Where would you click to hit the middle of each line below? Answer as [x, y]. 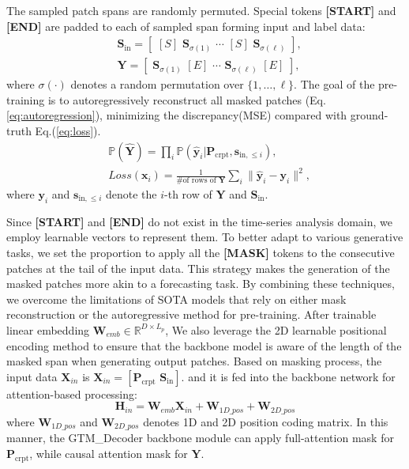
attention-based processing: [72, 393]
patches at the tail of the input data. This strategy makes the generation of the [198, 268]
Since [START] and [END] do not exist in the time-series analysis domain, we [199, 221]
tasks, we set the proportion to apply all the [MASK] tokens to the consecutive [201, 252]
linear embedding [48, 329]
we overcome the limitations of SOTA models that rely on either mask [176, 299]
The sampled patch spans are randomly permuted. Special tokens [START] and [201, 10]
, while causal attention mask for [109, 453]
